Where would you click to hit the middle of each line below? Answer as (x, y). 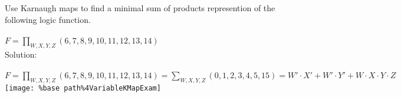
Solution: (21, 54)
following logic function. (48, 19)
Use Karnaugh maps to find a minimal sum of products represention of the (140, 8)
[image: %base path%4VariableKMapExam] (83, 88)
